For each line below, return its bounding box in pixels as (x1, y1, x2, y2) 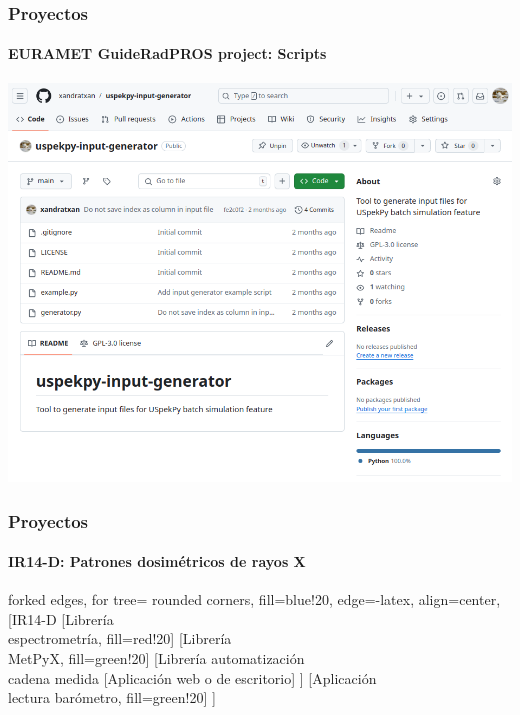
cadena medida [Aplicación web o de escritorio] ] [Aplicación (8, 667, 377, 688)
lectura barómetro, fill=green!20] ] (8, 687, 216, 708)
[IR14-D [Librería (8, 608, 114, 629)
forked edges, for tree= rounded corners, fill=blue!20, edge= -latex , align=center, (8, 589, 501, 610)
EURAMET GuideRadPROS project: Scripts (8, 43, 327, 64)
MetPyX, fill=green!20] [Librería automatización (8, 648, 305, 669)
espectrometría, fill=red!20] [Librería (8, 628, 232, 649)
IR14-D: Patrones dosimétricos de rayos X (8, 551, 306, 572)
